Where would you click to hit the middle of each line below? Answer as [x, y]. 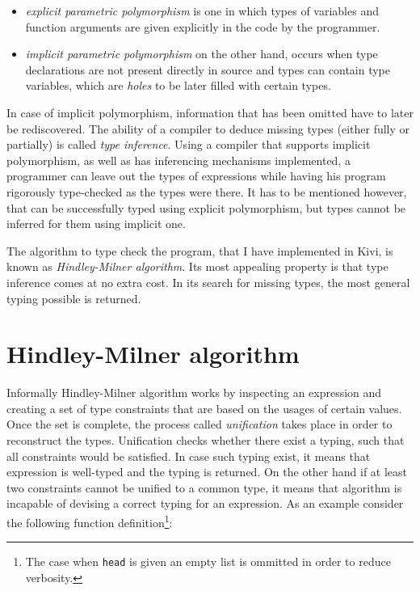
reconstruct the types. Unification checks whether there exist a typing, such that [206, 440]
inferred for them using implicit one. [96, 224]
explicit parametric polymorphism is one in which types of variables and [202, 11]
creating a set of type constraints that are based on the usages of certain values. [204, 408]
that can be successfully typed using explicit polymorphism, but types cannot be [206, 207]
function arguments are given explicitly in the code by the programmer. [203, 26]
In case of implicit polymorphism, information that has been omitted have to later [210, 112]
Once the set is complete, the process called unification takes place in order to [199, 424]
